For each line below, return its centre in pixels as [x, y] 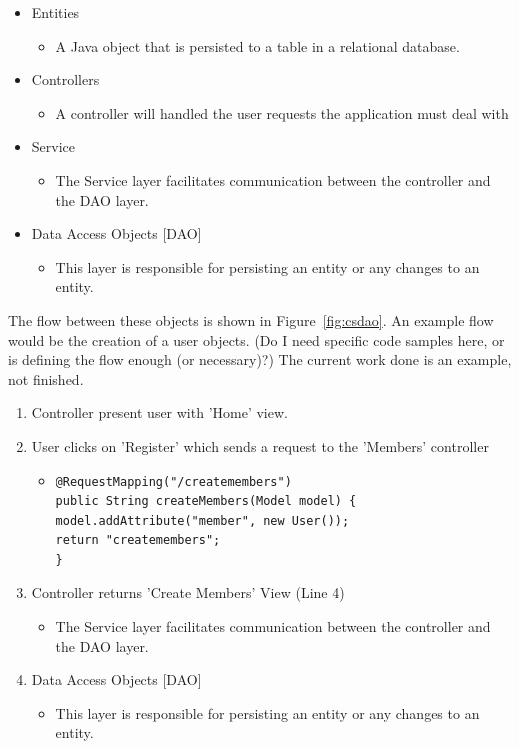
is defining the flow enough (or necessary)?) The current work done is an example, [260, 359]
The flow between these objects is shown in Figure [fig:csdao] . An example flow [251, 319]
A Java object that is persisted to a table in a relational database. [257, 45]
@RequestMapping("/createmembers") [173, 481]
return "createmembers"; [138, 540]
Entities [55, 12]
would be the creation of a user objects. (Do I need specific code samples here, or [256, 339]
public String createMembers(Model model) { [206, 501]
